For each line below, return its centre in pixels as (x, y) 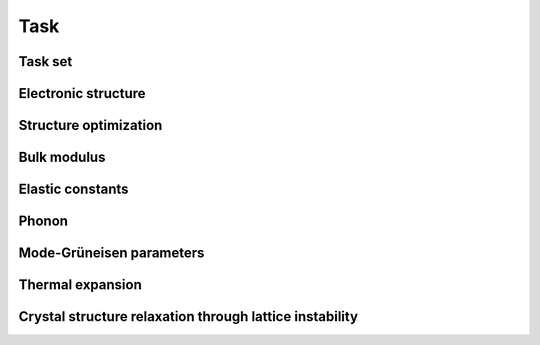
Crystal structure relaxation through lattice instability (188, 316)
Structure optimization (90, 125)
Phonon (43, 221)
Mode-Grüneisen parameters (111, 253)
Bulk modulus (62, 157)
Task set (45, 61)
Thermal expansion (80, 285)
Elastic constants (73, 189)
